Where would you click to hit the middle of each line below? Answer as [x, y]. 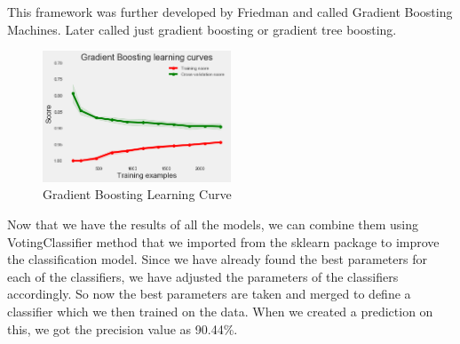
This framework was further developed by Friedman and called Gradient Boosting [230, 12]
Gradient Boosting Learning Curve [137, 194]
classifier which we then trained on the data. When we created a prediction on [220, 311]
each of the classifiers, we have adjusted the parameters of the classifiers [203, 276]
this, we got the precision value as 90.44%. [123, 328]
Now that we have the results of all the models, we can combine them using [213, 224]
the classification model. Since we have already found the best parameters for [217, 259]
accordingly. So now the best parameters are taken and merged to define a [209, 294]
